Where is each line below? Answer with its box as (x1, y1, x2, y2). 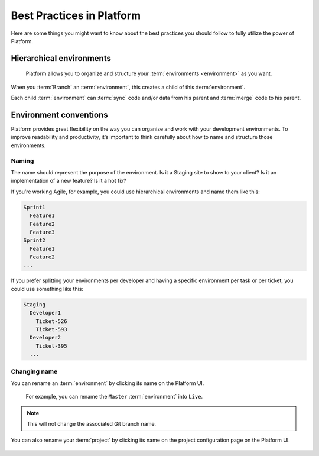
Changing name (11, 367, 58, 376)
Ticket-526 (35, 318, 67, 325)
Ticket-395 (35, 342, 67, 349)
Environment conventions (11, 109, 108, 119)
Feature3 (30, 228, 55, 235)
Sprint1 (23, 204, 45, 211)
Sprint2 (23, 237, 45, 244)
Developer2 (30, 334, 61, 341)
